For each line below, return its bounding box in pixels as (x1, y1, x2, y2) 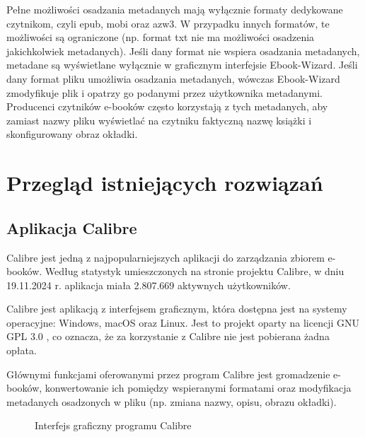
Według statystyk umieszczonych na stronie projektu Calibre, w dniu (45, 264, 344, 279)
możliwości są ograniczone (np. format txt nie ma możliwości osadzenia (6, 30, 315, 45)
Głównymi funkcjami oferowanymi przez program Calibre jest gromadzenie (6, 366, 330, 381)
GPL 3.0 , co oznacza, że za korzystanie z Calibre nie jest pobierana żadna (6, 329, 330, 344)
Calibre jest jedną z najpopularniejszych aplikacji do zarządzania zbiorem (6, 250, 325, 264)
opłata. (6, 343, 37, 358)
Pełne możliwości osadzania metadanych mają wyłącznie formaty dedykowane (6, 2, 343, 16)
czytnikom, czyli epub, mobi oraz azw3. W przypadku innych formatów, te (6, 16, 330, 30)
